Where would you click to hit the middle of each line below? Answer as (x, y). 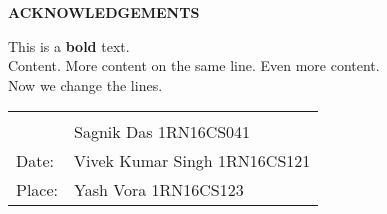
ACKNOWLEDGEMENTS (104, 12)
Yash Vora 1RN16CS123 (159, 190)
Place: (37, 190)
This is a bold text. (69, 45)
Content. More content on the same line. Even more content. (194, 65)
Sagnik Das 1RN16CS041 (162, 132)
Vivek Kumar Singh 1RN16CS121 (192, 161)
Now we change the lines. (85, 84)
